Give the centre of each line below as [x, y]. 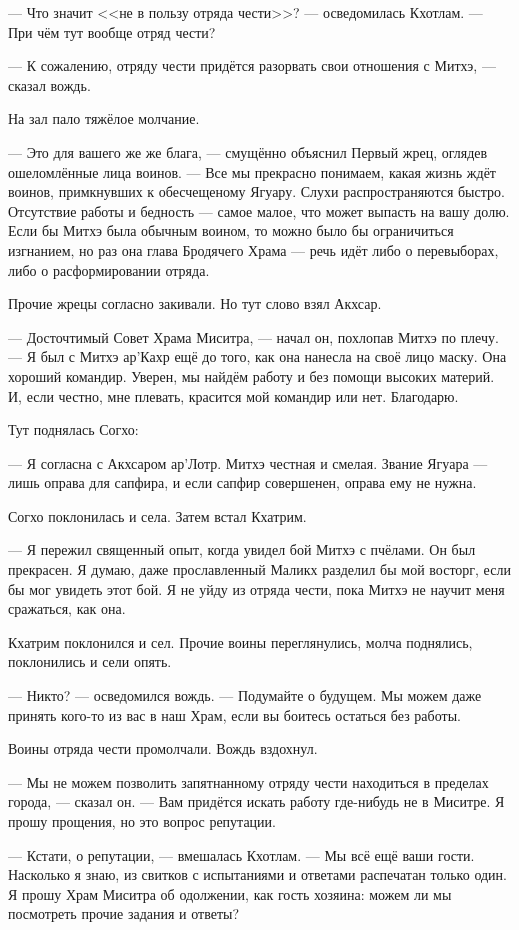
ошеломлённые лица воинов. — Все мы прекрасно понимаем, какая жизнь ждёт [252, 171]
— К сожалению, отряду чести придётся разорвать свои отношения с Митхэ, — [252, 65]
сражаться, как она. [67, 608]
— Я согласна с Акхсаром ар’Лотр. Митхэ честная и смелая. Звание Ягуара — [248, 462]
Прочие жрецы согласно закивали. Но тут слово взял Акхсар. [195, 303]
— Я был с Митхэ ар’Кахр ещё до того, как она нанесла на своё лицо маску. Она [257, 356]
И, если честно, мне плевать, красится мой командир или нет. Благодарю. [233, 395]
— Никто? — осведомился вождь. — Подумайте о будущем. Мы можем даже [245, 695]
